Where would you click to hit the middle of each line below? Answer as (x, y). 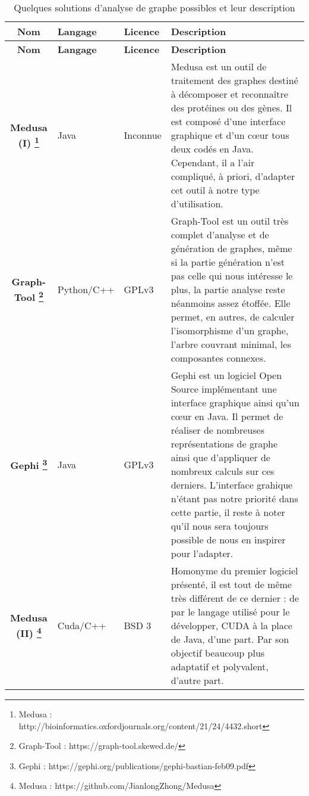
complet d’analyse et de (220, 234)
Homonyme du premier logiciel (234, 570)
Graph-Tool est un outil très (230, 221)
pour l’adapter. (202, 553)
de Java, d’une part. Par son (230, 639)
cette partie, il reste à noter (228, 512)
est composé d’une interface (228, 121)
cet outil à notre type (215, 190)
